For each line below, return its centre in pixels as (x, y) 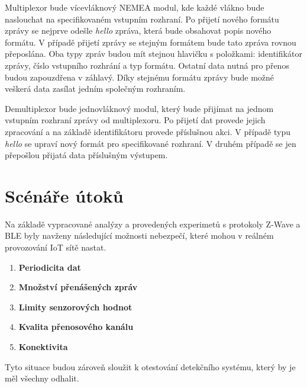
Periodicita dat (50, 267)
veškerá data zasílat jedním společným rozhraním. (95, 89)
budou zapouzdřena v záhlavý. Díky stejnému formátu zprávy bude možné (140, 77)
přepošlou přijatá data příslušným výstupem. (86, 155)
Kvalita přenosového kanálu (76, 327)
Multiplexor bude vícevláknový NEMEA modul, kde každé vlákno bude (135, 7)
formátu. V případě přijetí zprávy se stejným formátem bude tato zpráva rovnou (151, 42)
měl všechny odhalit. (42, 378)
